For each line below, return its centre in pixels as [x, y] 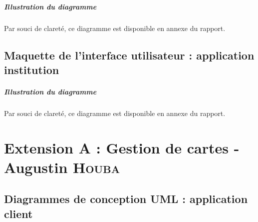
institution [32, 69]
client [18, 213]
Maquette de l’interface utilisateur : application [129, 55]
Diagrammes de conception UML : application [126, 199]
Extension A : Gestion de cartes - [122, 147]
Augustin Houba [62, 167]
